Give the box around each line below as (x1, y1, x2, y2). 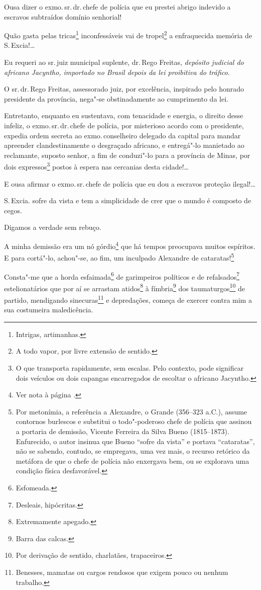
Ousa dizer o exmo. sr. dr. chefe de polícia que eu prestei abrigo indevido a (4, 2, 231, 12)
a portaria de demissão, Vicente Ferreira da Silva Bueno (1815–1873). (16, 426, 229, 436)
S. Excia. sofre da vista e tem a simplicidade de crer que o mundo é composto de (4, 195, 251, 206)
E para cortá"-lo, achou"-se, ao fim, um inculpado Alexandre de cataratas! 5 (4, 251, 234, 263)
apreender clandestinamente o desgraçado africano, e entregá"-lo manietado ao (4, 140, 244, 150)
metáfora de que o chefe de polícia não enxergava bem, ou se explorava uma (16, 455, 249, 466)
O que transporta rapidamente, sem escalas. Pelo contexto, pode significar (16, 363, 244, 373)
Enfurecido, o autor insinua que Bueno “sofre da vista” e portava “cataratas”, (16, 436, 255, 446)
